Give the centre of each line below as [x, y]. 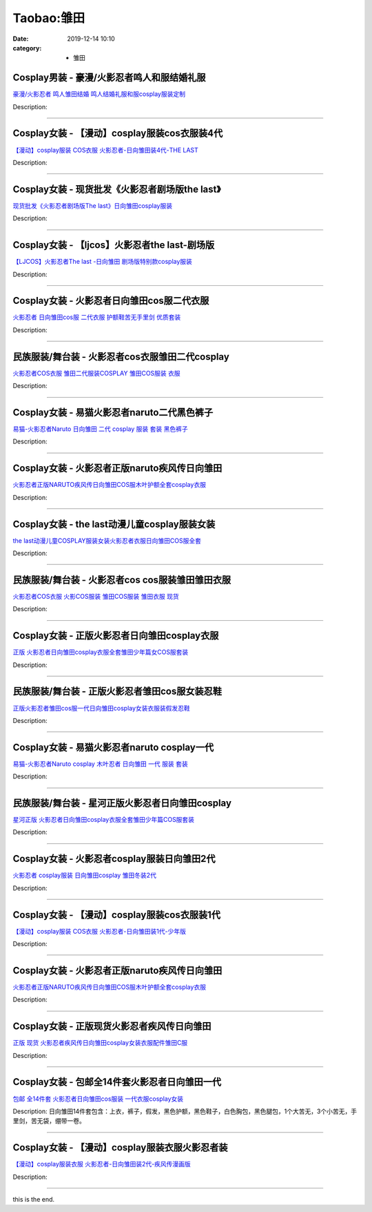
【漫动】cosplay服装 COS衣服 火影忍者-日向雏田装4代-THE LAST [106, 150]
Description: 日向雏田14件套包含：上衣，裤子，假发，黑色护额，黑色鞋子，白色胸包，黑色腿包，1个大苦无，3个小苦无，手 [185, 1111]
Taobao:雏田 [49, 18]
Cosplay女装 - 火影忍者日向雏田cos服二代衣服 [111, 301]
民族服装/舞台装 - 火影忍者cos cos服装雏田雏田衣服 [122, 580]
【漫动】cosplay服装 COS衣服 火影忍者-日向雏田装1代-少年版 [99, 931]
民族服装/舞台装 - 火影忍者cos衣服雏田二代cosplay [121, 357]
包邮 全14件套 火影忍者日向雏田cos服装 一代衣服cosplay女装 [98, 1099]
